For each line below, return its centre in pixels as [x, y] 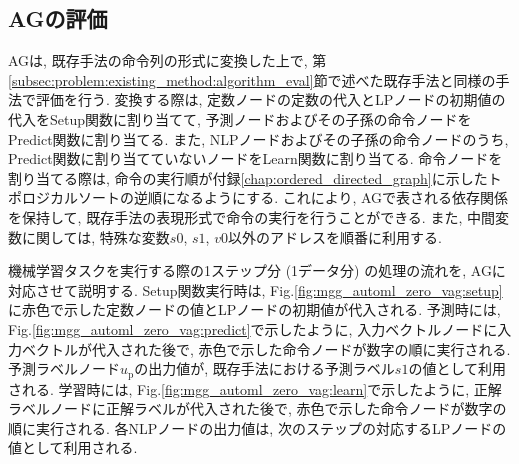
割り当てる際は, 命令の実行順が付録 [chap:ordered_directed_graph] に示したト [255, 177]
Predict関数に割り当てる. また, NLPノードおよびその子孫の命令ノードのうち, [258, 138]
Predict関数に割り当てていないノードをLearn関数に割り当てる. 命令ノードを [255, 158]
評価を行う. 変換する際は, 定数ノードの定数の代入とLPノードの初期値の [270, 99]
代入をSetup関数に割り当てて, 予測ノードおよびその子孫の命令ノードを [240, 118]
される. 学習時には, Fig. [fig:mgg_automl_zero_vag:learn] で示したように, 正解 [255, 388]
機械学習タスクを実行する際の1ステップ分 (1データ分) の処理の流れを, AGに [257, 270]
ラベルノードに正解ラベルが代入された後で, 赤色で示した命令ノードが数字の [257, 408]
